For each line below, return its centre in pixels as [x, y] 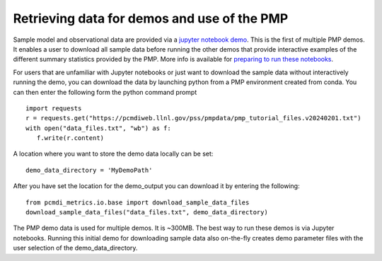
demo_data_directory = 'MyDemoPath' [89, 170]
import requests [54, 108]
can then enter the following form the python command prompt [105, 92]
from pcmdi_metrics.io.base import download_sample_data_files [138, 202]
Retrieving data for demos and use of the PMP [151, 18]
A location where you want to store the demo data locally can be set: [113, 154]
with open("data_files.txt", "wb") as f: [98, 128]
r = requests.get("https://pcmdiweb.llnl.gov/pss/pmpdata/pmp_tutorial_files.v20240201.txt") [193, 118]
